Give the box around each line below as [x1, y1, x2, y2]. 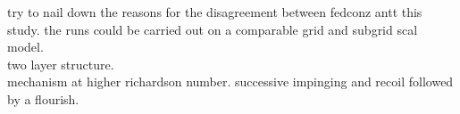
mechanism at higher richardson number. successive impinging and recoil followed [7, 72, 454, 91]
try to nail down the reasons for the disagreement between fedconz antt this [7, 3, 422, 20]
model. [7, 37, 44, 56]
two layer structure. [7, 54, 114, 73]
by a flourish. [7, 89, 79, 108]
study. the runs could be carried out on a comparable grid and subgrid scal [7, 20, 418, 38]
